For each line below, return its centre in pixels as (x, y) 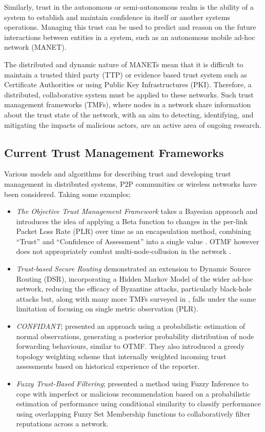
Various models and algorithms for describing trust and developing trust (118, 174)
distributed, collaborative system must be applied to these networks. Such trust (129, 94)
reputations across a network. (62, 424)
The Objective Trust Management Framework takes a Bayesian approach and (137, 211)
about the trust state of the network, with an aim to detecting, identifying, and (129, 114)
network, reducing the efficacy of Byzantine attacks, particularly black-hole (134, 289)
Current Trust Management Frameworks (114, 152)
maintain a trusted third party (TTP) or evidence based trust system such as (126, 74)
